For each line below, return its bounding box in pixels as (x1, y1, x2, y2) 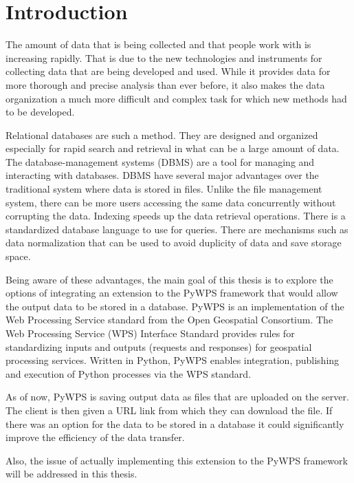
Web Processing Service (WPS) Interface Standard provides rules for (5, 326, 295, 340)
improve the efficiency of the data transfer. (5, 430, 185, 444)
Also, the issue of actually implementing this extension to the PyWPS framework (5, 453, 348, 467)
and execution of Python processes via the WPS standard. (5, 366, 252, 380)
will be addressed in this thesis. (5, 466, 137, 481)
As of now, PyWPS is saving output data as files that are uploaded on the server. (5, 389, 349, 404)
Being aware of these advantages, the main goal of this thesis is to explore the (5, 272, 333, 286)
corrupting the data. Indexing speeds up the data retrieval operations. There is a (5, 208, 346, 223)
